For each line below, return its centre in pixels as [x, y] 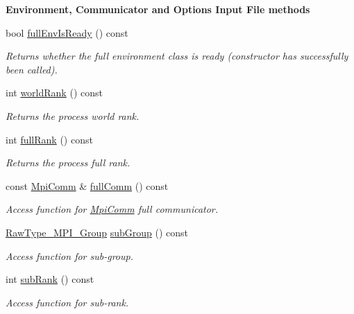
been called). [32, 69]
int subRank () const [50, 279]
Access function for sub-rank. [67, 302]
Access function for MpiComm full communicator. [112, 209]
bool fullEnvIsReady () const [67, 32]
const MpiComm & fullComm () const [87, 185]
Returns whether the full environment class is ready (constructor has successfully [177, 56]
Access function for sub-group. [69, 255]
